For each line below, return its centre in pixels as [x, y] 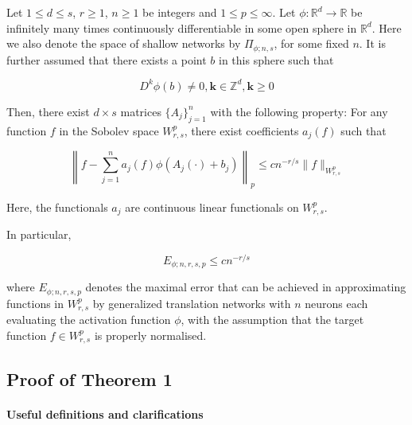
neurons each [336, 303]
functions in [35, 303]
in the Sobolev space [109, 130]
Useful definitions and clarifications [105, 413]
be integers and [180, 12]
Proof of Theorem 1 [89, 378]
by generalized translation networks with [192, 303]
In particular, [39, 234]
